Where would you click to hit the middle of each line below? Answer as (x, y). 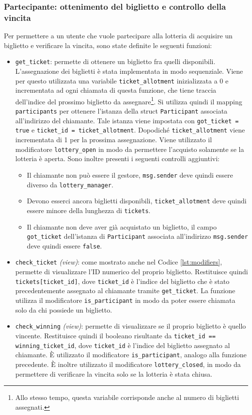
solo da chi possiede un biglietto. (64, 309)
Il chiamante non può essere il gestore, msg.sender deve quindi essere (130, 174)
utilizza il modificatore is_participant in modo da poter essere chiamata (125, 300)
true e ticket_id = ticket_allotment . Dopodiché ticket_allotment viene (130, 130)
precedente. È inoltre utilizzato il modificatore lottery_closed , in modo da (128, 364)
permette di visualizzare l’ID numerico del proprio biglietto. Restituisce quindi (132, 272)
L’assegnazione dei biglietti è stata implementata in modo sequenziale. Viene (129, 71)
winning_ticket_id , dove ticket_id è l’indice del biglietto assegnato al (123, 345)
